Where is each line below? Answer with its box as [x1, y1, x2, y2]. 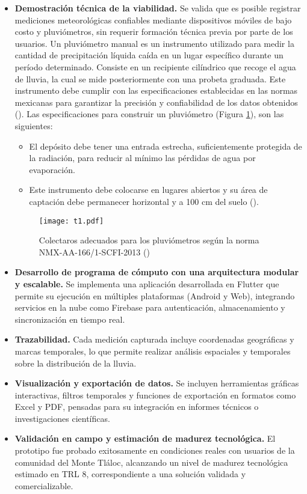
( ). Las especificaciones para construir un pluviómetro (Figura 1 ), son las [14, 108, 284, 120]
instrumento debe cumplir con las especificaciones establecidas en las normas [14, 84, 298, 97]
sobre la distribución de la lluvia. [14, 356, 137, 369]
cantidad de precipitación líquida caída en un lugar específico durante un [14, 49, 284, 61]
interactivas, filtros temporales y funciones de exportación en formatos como [14, 388, 296, 401]
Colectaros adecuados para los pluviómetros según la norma [39, 234, 259, 246]
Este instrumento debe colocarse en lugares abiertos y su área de [29, 183, 268, 196]
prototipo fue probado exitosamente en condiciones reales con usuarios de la [14, 444, 295, 457]
